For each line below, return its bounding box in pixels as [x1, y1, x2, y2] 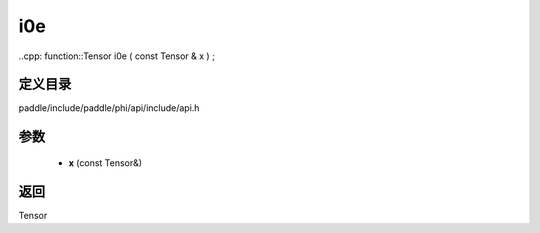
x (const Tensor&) [68, 156, 143, 169]
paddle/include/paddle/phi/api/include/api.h [18, 102, 200, 114]
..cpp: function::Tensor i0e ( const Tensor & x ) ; [18, 50, 215, 62]
